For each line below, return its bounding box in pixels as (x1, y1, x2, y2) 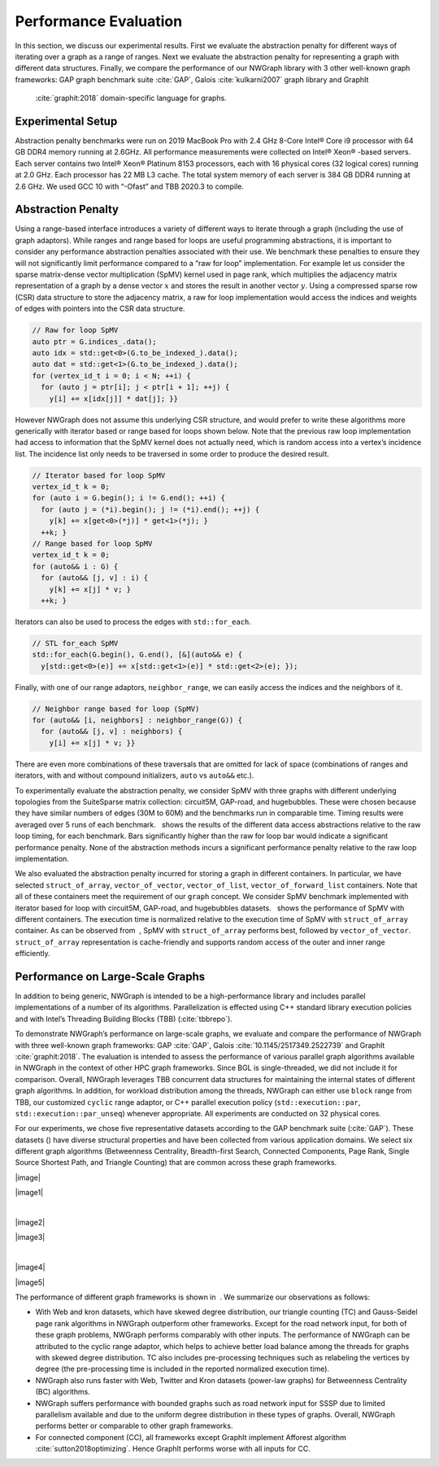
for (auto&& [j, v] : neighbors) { (41, 727, 183, 736)
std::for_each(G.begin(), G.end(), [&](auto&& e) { (32, 650, 243, 659)
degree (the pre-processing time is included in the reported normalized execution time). (35, 1364, 329, 1374)
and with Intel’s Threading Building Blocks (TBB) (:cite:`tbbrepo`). (15, 1014, 233, 1024)
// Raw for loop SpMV (32, 325, 119, 335)
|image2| (15, 1217, 46, 1228)
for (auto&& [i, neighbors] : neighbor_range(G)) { (32, 716, 243, 725)
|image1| (15, 1188, 44, 1198)
